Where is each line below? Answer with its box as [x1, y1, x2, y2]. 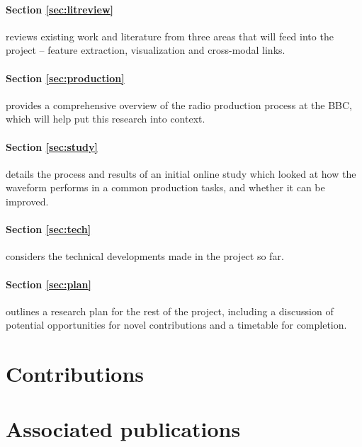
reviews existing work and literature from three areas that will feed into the [6, 28, 334, 43]
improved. [6, 193, 49, 208]
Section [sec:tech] [6, 222, 91, 237]
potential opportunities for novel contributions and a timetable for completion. [6, 317, 347, 332]
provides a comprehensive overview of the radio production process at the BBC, [6, 97, 352, 112]
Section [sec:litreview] [6, 1, 114, 16]
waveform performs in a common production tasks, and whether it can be [6, 180, 325, 195]
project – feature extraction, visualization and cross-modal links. [6, 43, 285, 57]
